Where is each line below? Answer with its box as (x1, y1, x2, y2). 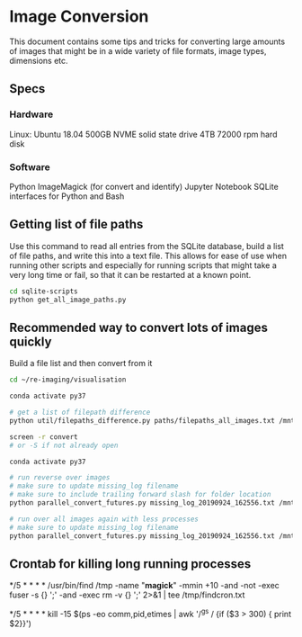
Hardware (9, 108, 54, 121)
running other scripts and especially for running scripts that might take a (9, 259, 277, 271)
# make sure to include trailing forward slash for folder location (9, 490, 271, 499)
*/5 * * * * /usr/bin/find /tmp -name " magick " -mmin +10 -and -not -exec (9, 580, 280, 591)
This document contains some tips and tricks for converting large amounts (9, 36, 286, 47)
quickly (9, 334, 52, 349)
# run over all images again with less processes (9, 515, 200, 524)
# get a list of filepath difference (9, 408, 151, 417)
